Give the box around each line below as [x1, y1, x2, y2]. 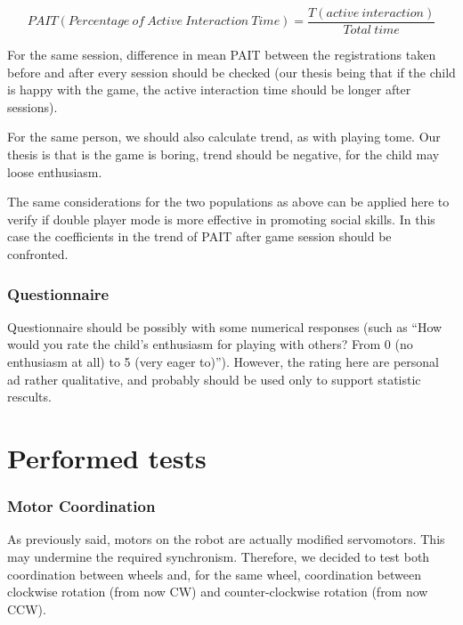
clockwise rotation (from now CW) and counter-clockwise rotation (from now [7, 582, 428, 601]
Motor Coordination [7, 495, 156, 517]
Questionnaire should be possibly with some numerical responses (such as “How [7, 317, 443, 336]
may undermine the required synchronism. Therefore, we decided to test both [7, 547, 430, 565]
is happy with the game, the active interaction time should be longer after [7, 80, 411, 99]
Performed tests [7, 439, 207, 475]
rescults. [7, 387, 52, 406]
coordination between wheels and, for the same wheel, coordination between [7, 564, 421, 583]
